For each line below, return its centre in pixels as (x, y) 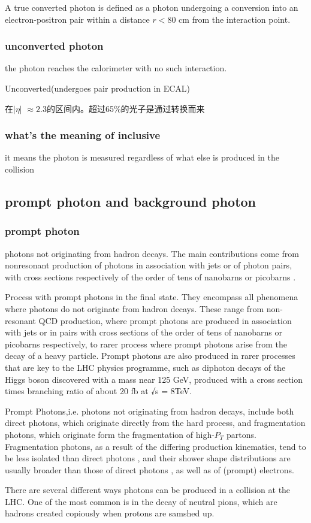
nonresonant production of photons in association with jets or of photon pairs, (149, 265)
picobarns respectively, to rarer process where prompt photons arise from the (146, 344)
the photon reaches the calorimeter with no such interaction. (116, 68)
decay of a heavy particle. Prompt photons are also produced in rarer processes (150, 356)
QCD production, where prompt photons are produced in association (165, 320)
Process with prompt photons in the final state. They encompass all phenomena (152, 297)
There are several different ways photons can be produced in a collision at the (148, 490)
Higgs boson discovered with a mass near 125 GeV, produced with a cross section (154, 379)
